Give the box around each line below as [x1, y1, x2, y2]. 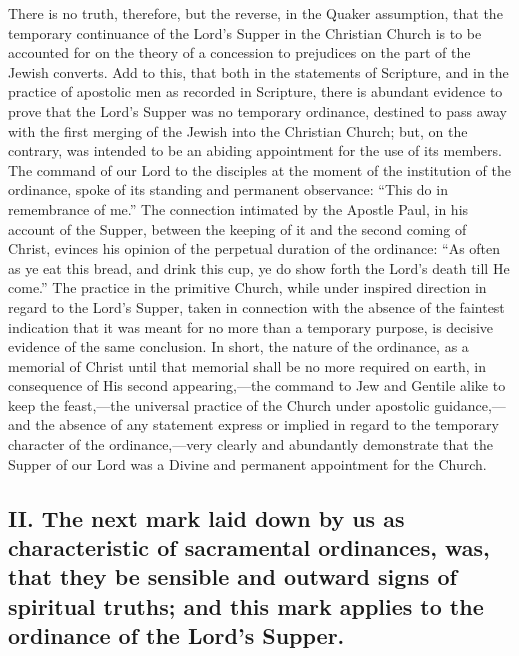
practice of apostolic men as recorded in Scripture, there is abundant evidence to [8, 81, 503, 102]
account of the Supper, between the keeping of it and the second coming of [8, 218, 467, 239]
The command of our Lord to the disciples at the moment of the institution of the [8, 159, 511, 180]
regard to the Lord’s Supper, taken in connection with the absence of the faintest [8, 296, 505, 317]
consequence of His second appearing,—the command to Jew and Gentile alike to [8, 375, 506, 396]
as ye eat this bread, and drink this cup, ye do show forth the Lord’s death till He [8, 257, 510, 278]
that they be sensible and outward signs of [8, 561, 457, 592]
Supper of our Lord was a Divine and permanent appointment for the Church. [8, 453, 487, 474]
